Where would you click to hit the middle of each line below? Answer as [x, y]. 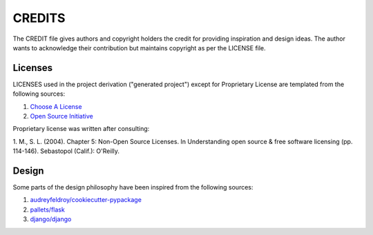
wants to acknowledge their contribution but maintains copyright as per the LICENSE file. [139, 48]
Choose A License [56, 106]
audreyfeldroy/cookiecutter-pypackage [86, 200]
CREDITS [39, 18]
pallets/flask [47, 210]
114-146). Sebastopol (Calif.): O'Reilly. [66, 151]
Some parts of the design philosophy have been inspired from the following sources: [133, 187]
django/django [51, 219]
